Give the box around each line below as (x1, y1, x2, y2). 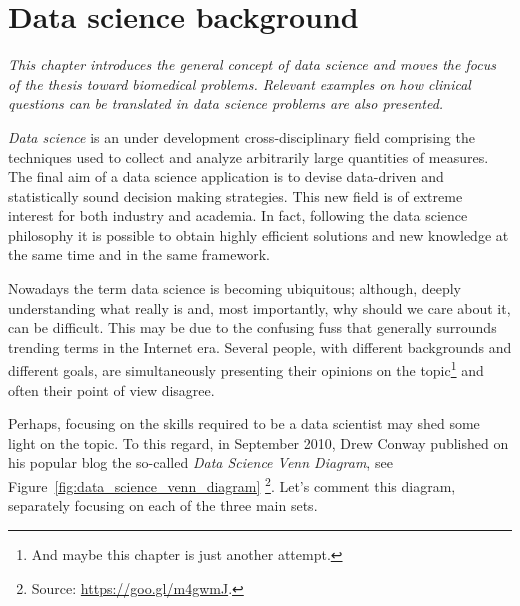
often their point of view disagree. (8, 379, 215, 400)
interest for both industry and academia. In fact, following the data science (8, 205, 468, 226)
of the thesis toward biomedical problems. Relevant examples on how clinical (8, 73, 471, 94)
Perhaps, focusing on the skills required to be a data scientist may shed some (8, 413, 480, 434)
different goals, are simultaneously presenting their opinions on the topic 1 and (8, 357, 484, 381)
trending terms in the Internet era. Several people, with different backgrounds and (8, 336, 512, 357)
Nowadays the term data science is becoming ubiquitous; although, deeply (8, 278, 462, 299)
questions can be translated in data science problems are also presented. (8, 93, 444, 114)
